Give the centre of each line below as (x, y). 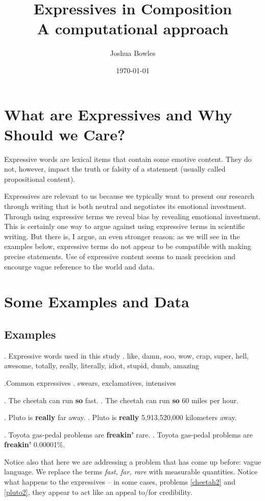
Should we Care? (65, 134)
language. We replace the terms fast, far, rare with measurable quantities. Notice (131, 472)
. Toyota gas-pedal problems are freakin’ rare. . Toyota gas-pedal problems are (128, 434)
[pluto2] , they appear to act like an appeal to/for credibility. (98, 492)
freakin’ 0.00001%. (35, 444)
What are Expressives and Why (118, 114)
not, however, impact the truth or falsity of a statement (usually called (115, 169)
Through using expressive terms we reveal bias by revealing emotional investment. (132, 216)
